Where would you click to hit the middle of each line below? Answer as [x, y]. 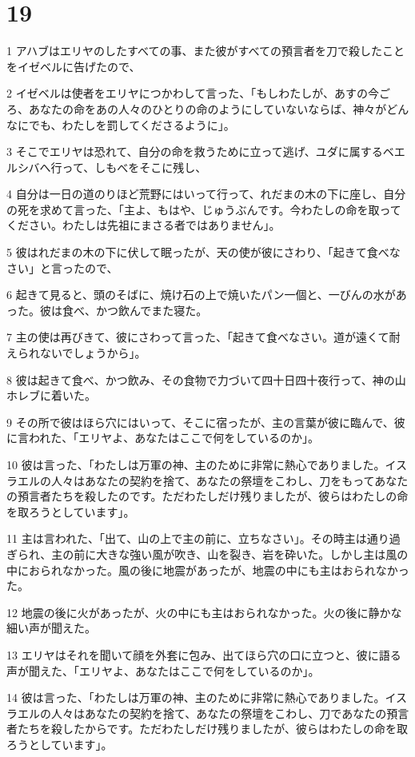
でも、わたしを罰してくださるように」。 [132, 124]
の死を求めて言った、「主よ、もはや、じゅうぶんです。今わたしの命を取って [204, 209]
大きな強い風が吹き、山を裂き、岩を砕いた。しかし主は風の [252, 554]
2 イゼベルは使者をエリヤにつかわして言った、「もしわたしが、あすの [187, 93]
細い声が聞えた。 [51, 628]
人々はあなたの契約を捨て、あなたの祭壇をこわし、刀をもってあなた [229, 480]
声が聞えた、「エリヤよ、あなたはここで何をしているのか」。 [163, 670]
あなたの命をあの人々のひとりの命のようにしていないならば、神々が [207, 108]
